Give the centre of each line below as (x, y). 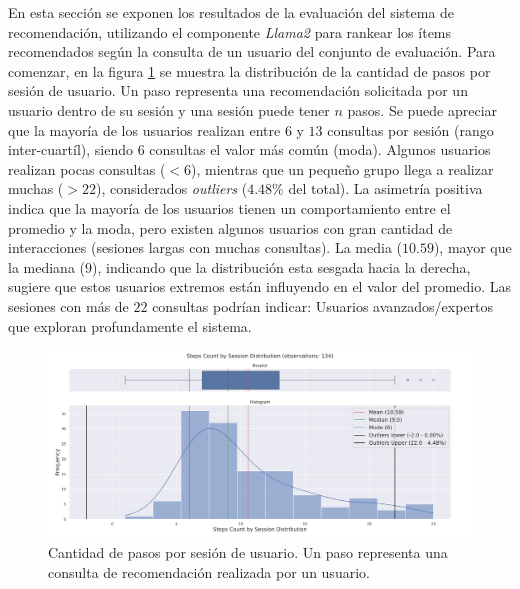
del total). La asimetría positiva (385, 188)
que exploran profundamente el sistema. (130, 325)
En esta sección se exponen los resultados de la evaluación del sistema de (231, 12)
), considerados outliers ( (171, 188)
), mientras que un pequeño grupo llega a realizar (342, 168)
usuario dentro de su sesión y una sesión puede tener (169, 109)
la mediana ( (46, 266)
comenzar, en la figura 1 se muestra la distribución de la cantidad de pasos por (249, 70)
